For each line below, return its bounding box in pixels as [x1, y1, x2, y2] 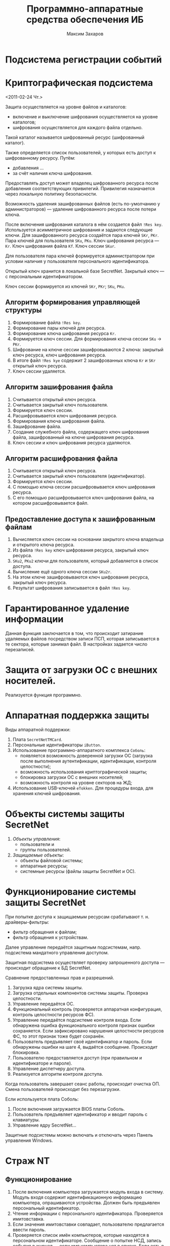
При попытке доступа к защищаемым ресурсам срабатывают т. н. [5, 914, 149, 920]
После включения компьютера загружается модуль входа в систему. [12, 1189, 164, 1195]
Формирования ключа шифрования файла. [12, 418, 105, 424]
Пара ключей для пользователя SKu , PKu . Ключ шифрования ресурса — [5, 237, 159, 244]
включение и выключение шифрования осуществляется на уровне [12, 113, 158, 119]
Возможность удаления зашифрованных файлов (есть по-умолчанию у [5, 200, 160, 206]
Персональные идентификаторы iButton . [12, 742, 102, 748]
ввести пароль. [12, 1226, 46, 1233]
